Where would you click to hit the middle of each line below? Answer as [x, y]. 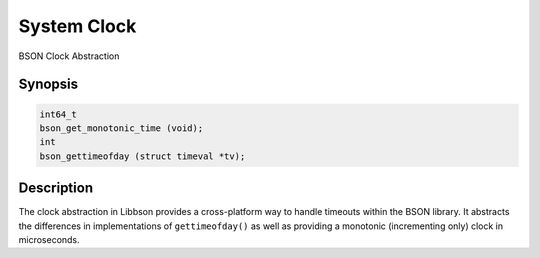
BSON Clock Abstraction [69, 56]
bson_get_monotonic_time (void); [121, 128]
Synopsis [48, 84]
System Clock [77, 26]
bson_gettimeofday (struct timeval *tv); [142, 156]
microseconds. [49, 239]
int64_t [58, 114]
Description [56, 188]
